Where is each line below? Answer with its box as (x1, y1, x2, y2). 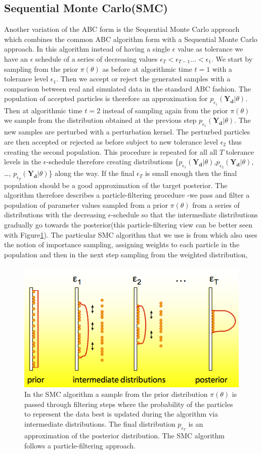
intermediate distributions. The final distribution (24, 418, 176, 429)
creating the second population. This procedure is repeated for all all (4, 146, 217, 157)
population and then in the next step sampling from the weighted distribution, (4, 249, 248, 259)
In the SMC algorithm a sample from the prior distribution (24, 389, 208, 399)
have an (4, 53, 28, 64)
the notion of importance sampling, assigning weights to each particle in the (4, 239, 240, 250)
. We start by (211, 53, 253, 64)
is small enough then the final (145, 168, 237, 178)
